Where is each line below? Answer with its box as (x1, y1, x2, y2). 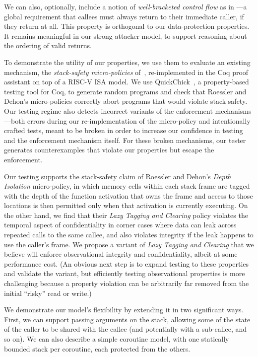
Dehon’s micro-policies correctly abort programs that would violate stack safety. (4, 96, 248, 106)
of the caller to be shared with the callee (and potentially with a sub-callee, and (4, 324, 247, 334)
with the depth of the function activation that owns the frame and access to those (4, 190, 253, 201)
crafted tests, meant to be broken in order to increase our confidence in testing (4, 125, 243, 136)
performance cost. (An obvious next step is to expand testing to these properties (4, 258, 249, 269)
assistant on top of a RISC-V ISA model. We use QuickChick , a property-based (4, 76, 249, 87)
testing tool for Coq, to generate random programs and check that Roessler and (4, 86, 247, 96)
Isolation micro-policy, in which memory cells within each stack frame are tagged (4, 181, 250, 191)
